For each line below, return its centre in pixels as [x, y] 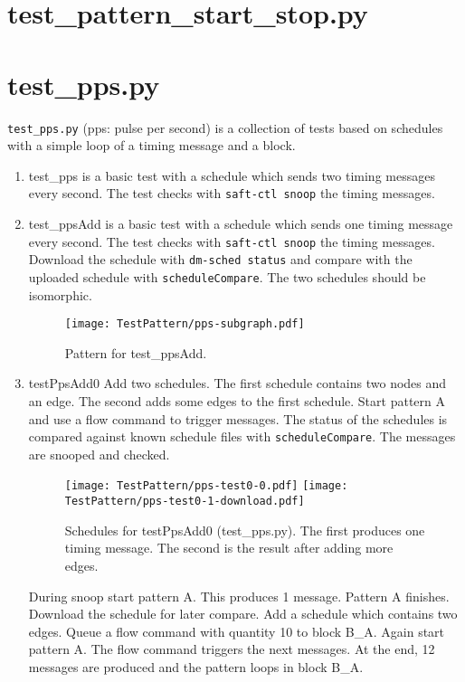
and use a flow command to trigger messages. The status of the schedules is [238, 418]
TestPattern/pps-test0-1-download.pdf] [185, 502]
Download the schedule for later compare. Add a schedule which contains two [243, 614]
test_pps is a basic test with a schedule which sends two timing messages [232, 175]
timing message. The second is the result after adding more [229, 548]
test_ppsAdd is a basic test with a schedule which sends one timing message [241, 223]
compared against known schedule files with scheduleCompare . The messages [242, 436]
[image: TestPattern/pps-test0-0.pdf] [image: [206, 486]
